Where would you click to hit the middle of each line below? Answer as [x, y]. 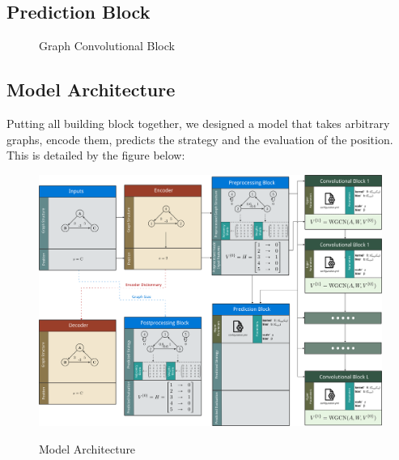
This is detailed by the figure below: [96, 155]
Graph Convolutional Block [107, 46]
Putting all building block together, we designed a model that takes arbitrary [198, 123]
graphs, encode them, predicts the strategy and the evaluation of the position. [200, 139]
